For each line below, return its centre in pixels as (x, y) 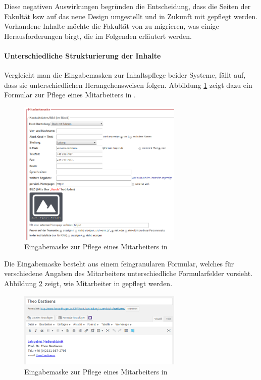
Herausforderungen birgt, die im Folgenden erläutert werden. (98, 36)
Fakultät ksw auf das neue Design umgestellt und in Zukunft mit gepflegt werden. (131, 16)
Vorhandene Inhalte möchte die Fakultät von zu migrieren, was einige (112, 26)
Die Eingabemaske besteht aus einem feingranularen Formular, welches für (119, 263)
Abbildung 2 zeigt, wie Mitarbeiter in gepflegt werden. (88, 283)
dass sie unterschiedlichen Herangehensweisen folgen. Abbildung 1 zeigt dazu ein (128, 85)
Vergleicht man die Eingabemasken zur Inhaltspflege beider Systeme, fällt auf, (125, 75)
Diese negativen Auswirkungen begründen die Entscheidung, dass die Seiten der (127, 6)
